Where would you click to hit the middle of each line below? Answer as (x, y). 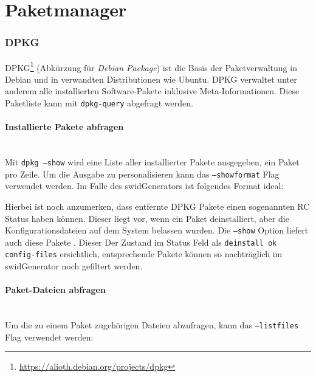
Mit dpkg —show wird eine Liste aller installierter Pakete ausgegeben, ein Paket (152, 162)
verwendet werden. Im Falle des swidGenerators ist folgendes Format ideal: (144, 186)
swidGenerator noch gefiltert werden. (74, 266)
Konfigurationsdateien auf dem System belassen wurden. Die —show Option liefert (157, 230)
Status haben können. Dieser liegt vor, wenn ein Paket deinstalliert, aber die (147, 218)
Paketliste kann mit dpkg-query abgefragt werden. (99, 103)
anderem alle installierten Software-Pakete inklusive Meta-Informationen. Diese (152, 91)
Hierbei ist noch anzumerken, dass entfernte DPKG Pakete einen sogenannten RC (157, 206)
